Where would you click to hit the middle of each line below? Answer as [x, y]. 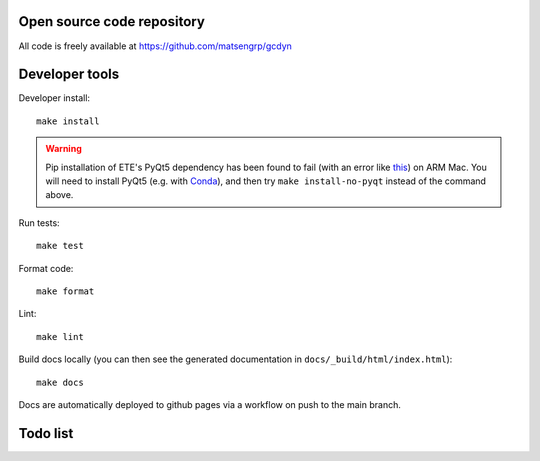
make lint [60, 336]
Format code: [46, 268]
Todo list [46, 433]
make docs [60, 382]
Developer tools [69, 74]
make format [65, 291]
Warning [63, 149]
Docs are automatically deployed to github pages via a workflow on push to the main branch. [210, 404]
